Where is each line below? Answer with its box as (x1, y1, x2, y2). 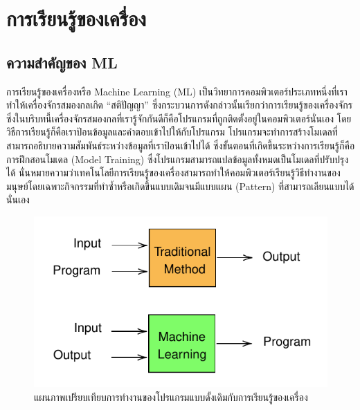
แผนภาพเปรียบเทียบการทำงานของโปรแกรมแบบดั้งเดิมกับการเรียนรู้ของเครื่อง (34, 389, 308, 404)
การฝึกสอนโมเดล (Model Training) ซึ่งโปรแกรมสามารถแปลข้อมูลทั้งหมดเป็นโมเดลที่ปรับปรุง (6, 151, 349, 166)
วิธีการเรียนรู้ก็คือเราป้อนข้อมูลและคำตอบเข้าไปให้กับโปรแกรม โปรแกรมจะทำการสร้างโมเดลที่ (6, 124, 338, 139)
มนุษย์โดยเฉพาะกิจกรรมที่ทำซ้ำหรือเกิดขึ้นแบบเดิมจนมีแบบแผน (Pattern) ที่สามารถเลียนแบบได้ (6, 178, 354, 193)
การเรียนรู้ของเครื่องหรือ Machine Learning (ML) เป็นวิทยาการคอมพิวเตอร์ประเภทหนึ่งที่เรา (6, 84, 348, 98)
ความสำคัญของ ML (6, 51, 118, 73)
